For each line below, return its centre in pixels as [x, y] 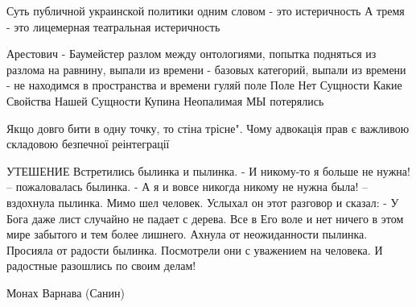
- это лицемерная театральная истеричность [113, 26]
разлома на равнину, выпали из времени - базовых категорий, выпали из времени [206, 69]
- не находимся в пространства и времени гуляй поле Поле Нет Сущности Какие [204, 85]
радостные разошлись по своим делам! [101, 266]
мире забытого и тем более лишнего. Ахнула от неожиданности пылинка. [187, 234]
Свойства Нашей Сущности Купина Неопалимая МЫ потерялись [165, 100]
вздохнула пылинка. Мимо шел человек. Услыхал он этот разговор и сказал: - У [203, 202]
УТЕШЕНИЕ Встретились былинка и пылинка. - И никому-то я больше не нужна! [208, 170]
